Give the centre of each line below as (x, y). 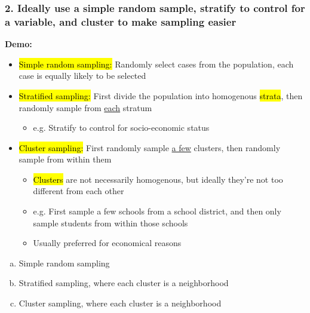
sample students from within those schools (111, 223)
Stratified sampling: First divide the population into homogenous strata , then (161, 95)
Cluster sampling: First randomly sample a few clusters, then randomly (150, 147)
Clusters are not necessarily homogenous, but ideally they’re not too (158, 179)
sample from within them (65, 159)
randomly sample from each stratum (85, 107)
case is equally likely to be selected (82, 76)
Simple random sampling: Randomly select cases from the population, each (156, 64)
